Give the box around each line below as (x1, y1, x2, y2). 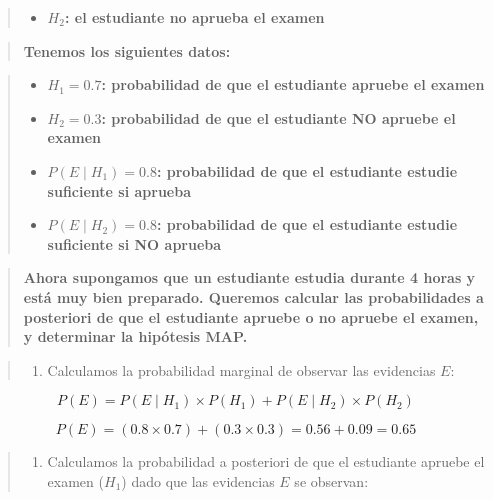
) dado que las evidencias (121, 470, 275, 491)
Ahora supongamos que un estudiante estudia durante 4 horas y (23, 267, 476, 288)
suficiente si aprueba (47, 180, 192, 201)
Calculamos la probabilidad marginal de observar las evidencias (47, 359, 436, 380)
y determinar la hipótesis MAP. (23, 326, 248, 347)
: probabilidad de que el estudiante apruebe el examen (101, 74, 485, 95)
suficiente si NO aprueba (47, 233, 222, 254)
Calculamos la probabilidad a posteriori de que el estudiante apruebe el (47, 451, 485, 472)
